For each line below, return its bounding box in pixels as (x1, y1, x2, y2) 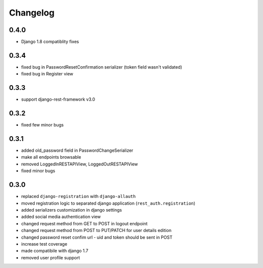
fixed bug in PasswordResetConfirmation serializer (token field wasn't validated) (21, 64, 183, 70)
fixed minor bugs (21, 168, 56, 174)
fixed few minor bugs (21, 122, 64, 128)
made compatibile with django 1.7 (21, 248, 89, 254)
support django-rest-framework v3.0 (21, 96, 95, 102)
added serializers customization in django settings (21, 207, 122, 213)
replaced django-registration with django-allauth (21, 194, 136, 199)
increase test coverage (21, 241, 68, 247)
